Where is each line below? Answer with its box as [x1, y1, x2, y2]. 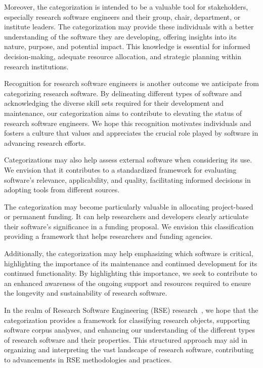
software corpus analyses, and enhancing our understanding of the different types [4, 324, 255, 335]
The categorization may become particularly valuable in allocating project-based [4, 201, 253, 212]
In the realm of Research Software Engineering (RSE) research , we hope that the [4, 305, 258, 315]
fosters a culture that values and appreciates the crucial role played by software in [4, 128, 258, 138]
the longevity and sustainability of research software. [4, 288, 167, 298]
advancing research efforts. [4, 137, 86, 148]
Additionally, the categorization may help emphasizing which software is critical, [4, 248, 253, 259]
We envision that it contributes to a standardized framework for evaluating [4, 164, 237, 175]
